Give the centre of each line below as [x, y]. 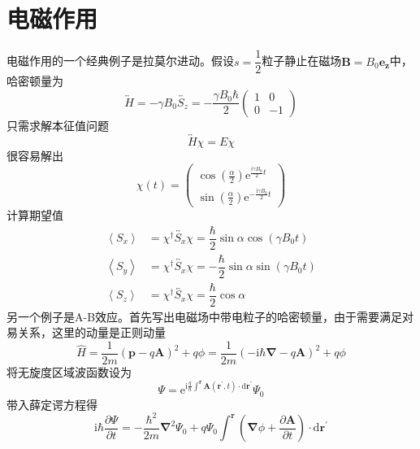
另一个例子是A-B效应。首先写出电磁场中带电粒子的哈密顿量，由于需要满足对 [210, 316]
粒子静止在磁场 [302, 61]
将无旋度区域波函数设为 [69, 372]
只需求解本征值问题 [58, 125]
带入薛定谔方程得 [52, 404]
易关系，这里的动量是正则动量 [86, 332]
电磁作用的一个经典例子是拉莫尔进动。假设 [120, 61]
